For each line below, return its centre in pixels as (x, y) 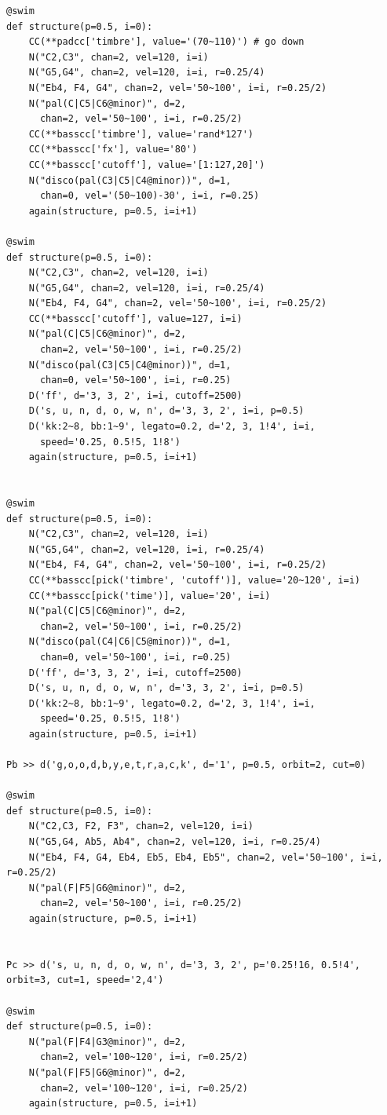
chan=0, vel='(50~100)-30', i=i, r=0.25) (150, 196)
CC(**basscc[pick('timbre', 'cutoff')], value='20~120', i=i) (195, 580)
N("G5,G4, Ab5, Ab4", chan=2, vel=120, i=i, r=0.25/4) (175, 842)
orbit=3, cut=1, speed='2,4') (85, 980)
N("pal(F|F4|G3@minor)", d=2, (108, 1042)
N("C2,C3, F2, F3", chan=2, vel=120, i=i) (141, 826)
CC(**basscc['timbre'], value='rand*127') (141, 134)
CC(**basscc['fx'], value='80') (113, 150)
